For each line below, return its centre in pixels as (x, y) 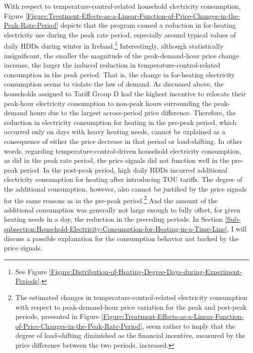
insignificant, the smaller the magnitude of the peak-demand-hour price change (121, 55)
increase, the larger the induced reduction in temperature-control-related (112, 65)
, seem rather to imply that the (189, 326)
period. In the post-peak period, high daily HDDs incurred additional (124, 169)
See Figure (31, 271)
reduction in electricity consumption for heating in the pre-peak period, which (120, 122)
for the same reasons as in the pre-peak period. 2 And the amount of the (111, 199)
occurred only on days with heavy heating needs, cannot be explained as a (115, 132)
